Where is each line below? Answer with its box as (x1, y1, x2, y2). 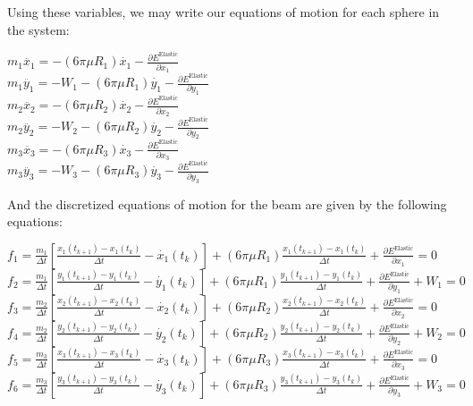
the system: (7, 20, 70, 38)
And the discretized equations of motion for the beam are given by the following (7, 194, 447, 213)
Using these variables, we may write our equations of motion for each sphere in (7, 3, 440, 21)
